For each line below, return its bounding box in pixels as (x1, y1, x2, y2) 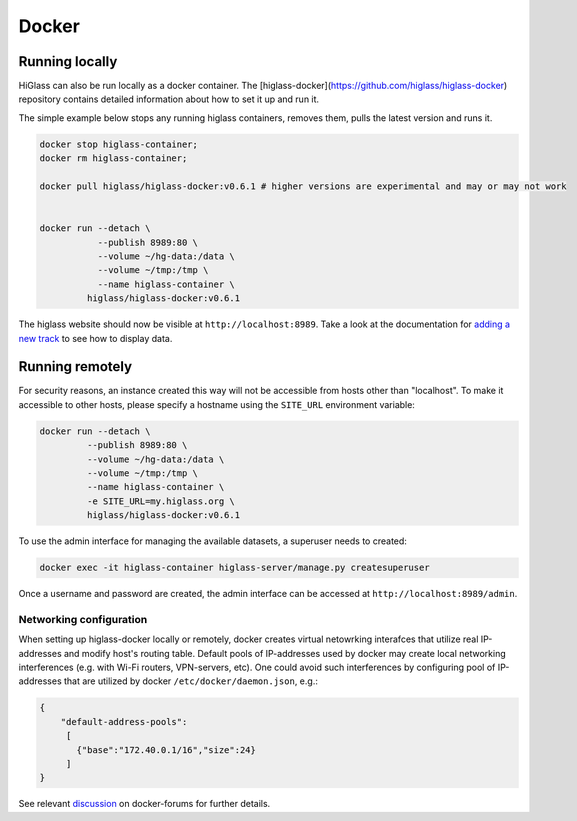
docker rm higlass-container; (39, 153, 188, 164)
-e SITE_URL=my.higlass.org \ (86, 495, 235, 507)
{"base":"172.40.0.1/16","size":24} (76, 744, 257, 755)
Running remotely (18, 358, 133, 375)
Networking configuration (18, 612, 148, 626)
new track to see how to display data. (18, 332, 173, 344)
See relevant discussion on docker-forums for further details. (18, 798, 271, 810)
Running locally (18, 53, 118, 70)
